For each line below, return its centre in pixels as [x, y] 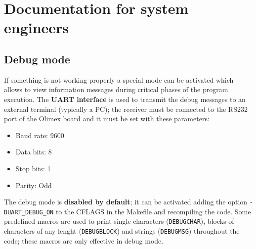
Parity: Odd [34, 185]
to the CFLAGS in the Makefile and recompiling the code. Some [153, 211]
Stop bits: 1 [33, 168]
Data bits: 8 [34, 152]
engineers [37, 27]
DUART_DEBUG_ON [29, 212]
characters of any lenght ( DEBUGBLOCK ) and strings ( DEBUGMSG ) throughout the [122, 231]
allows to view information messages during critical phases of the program [116, 89]
